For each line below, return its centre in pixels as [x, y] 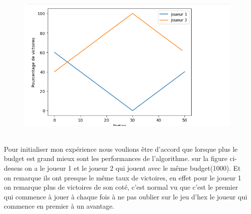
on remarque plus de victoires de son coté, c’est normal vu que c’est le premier [121, 187]
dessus [13, 168]
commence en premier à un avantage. [59, 206]
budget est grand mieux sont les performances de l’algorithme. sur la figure [116, 158]
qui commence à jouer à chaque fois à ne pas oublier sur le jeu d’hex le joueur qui [126, 196]
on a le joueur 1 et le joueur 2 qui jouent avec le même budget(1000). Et [133, 168]
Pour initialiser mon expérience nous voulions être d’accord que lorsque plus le [121, 149]
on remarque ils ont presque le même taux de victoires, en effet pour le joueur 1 [123, 177]
